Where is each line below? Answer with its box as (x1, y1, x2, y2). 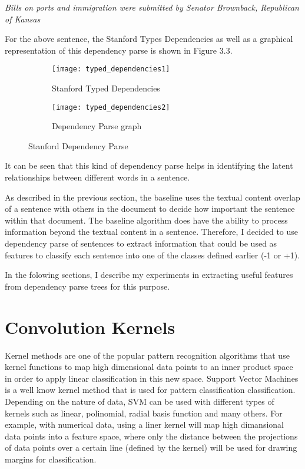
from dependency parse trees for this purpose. (5, 280, 170, 292)
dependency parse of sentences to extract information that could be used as (5, 237, 277, 250)
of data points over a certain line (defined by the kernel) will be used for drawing (5, 441, 297, 454)
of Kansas (5, 12, 41, 25)
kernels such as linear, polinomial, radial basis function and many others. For (5, 406, 283, 419)
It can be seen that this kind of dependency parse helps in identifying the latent (5, 159, 293, 172)
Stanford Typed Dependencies (52, 82, 160, 94)
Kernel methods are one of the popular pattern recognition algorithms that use (5, 349, 290, 361)
